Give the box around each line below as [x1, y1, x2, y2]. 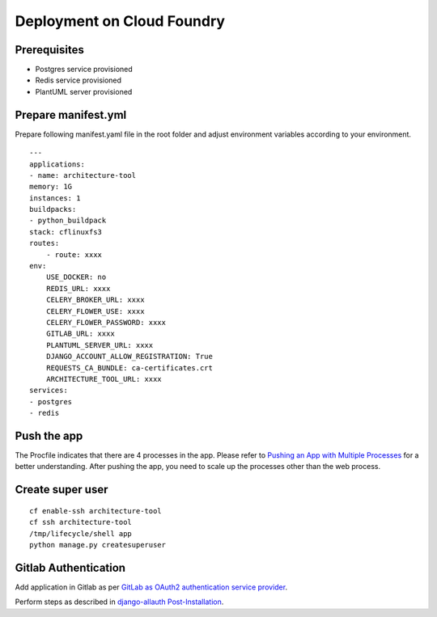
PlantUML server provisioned [35, 87, 133, 96]
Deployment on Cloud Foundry [15, 12, 226, 30]
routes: [29, 239, 60, 248]
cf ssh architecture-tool [29, 518, 133, 527]
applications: [29, 159, 85, 169]
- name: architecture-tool [29, 171, 137, 180]
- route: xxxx [45, 250, 103, 259]
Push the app [15, 429, 83, 442]
